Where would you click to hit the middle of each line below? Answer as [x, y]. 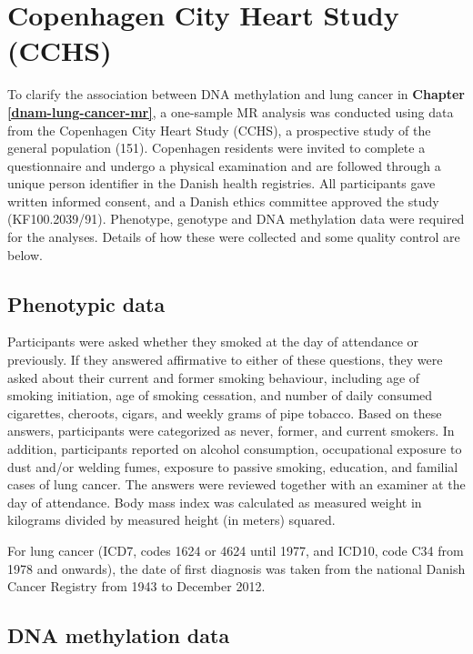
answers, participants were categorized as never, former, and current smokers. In [231, 431]
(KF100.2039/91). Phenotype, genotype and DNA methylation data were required [236, 219]
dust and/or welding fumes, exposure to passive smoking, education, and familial [233, 466]
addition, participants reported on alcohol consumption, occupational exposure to [235, 449]
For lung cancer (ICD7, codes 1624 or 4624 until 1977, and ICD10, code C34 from [236, 550]
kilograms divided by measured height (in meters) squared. [171, 520]
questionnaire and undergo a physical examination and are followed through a [224, 165]
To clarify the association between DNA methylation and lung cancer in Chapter [236, 94]
